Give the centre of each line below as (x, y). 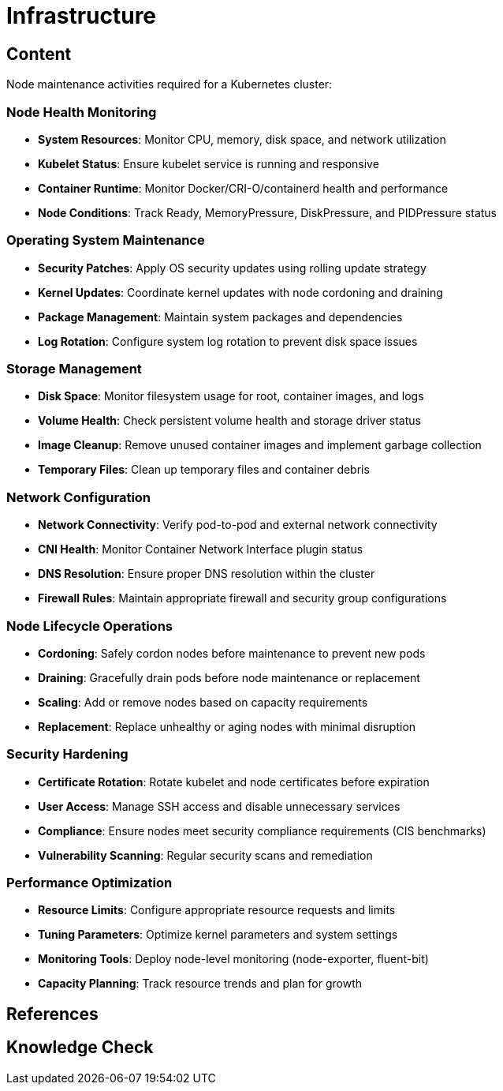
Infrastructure (82, 16)
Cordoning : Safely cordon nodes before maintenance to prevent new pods (232, 653)
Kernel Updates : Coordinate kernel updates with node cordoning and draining (240, 292)
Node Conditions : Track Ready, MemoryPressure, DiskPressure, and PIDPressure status (268, 212)
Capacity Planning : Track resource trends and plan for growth (200, 984)
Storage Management (74, 369)
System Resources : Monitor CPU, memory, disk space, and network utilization (242, 139)
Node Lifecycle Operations (89, 626)
